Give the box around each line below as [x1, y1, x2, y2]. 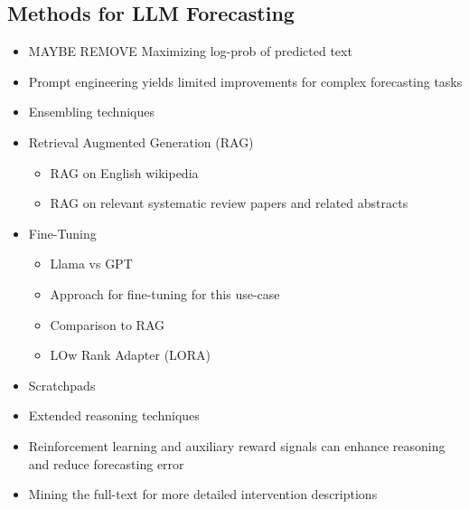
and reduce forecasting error [28, 454, 184, 473]
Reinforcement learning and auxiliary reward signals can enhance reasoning [28, 436, 446, 455]
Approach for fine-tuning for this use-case [50, 284, 280, 303]
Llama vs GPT [50, 254, 133, 273]
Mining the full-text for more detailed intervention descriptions [28, 485, 378, 504]
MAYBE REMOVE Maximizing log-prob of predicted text [28, 42, 352, 61]
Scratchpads [28, 375, 96, 394]
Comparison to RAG [50, 315, 164, 334]
